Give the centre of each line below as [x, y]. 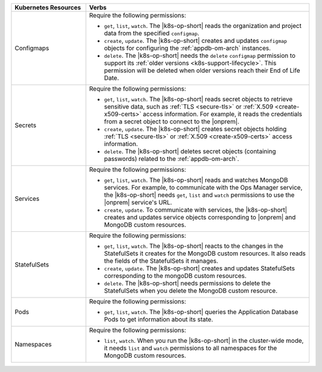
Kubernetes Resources [48, 7]
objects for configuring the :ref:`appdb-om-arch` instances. [188, 48]
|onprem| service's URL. [138, 202]
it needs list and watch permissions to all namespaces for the [191, 348]
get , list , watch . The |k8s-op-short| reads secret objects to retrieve [198, 99]
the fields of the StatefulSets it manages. [161, 261]
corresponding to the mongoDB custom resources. [175, 276]
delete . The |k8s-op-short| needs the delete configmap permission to [200, 55]
